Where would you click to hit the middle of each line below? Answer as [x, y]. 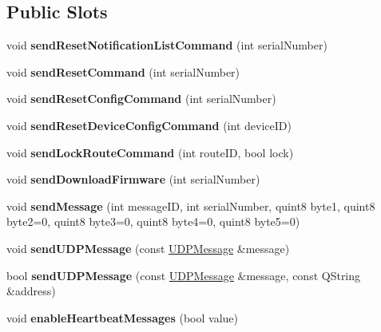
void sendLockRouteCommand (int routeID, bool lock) [150, 152]
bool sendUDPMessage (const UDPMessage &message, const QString [184, 275]
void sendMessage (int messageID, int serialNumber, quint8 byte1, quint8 [191, 206]
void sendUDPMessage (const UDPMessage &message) [148, 248]
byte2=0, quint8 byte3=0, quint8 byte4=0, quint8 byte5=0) [153, 221]
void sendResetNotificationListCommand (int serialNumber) [167, 45]
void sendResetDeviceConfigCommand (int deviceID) [149, 125]
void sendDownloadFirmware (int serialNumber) [133, 179]
